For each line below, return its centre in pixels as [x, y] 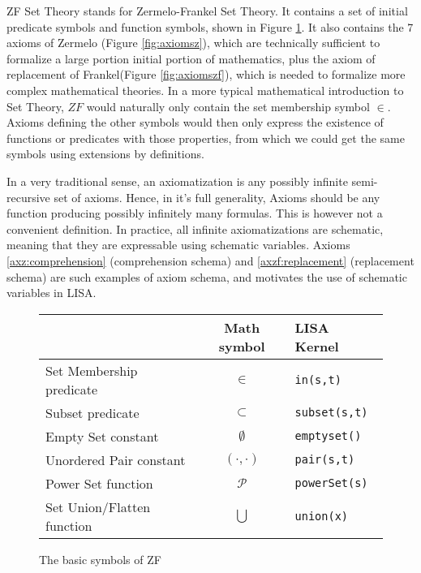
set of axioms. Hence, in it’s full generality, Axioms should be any [217, 197]
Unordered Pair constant [116, 459]
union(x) [322, 516]
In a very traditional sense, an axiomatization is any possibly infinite [177, 181]
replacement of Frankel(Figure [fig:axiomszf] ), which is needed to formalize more [206, 74]
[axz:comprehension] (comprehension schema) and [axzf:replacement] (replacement [210, 260]
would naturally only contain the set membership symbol [228, 106]
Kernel [317, 346]
